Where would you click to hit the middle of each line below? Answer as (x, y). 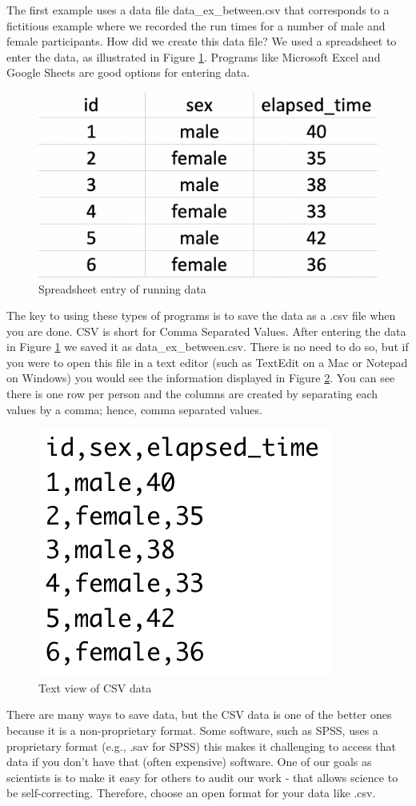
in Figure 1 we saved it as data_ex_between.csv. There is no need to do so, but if (208, 347)
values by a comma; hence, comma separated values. (134, 409)
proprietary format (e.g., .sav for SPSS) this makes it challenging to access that (201, 746)
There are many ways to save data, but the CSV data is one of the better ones (199, 714)
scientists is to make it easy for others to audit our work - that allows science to (202, 777)
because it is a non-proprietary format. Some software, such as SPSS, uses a (192, 730)
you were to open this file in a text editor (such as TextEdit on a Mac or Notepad (207, 362)
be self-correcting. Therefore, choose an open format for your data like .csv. (191, 793)
